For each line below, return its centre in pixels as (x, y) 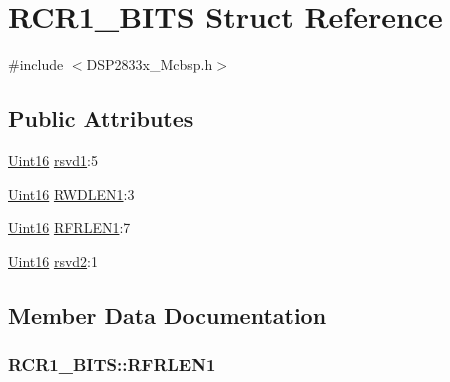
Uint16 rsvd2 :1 (53, 260)
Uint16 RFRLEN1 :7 (69, 227)
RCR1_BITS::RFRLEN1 (112, 364)
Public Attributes (101, 118)
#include (36, 64)
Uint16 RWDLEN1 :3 (71, 193)
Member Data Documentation (167, 314)
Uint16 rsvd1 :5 (53, 159)
